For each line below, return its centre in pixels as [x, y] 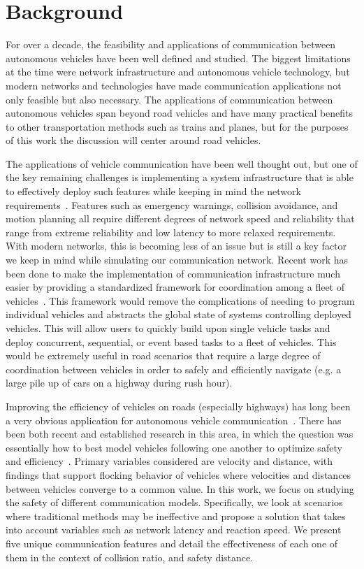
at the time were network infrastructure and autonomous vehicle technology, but [178, 72]
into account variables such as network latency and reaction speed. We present [174, 530]
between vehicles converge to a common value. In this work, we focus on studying [180, 488]
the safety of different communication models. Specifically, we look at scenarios [174, 502]
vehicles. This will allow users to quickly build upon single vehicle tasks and [168, 328]
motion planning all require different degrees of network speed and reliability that [180, 218]
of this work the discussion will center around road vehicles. [133, 140]
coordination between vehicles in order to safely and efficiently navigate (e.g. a [174, 369]
